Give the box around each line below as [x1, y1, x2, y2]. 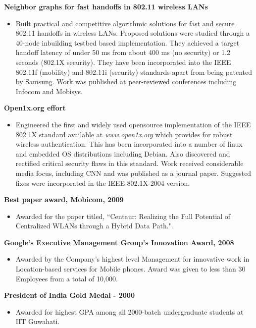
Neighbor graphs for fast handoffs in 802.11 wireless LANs [4, 1, 208, 11]
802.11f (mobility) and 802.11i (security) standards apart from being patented [15, 66, 253, 77]
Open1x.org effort [4, 103, 66, 113]
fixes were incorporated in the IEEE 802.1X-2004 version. [15, 177, 190, 188]
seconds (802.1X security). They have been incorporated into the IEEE [15, 56, 231, 67]
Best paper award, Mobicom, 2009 [4, 194, 124, 205]
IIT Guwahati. [15, 316, 60, 327]
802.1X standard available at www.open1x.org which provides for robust [15, 129, 233, 139]
